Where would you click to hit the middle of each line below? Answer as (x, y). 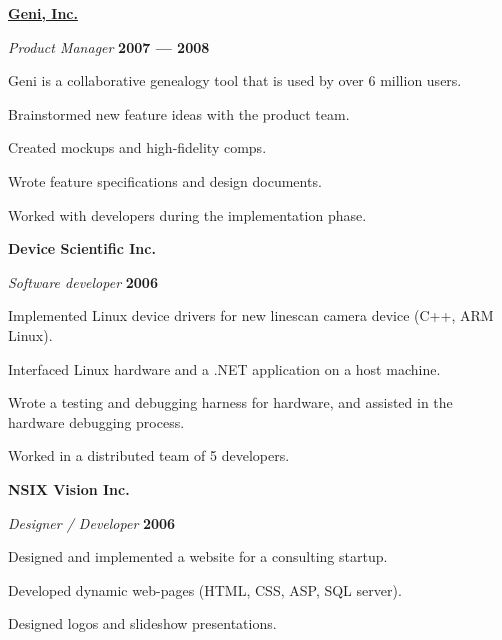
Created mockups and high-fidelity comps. (137, 147)
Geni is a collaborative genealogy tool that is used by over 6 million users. (235, 80)
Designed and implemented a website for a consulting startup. (198, 556)
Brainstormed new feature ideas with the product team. (179, 113)
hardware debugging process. (96, 421)
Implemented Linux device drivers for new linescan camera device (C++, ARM (251, 315)
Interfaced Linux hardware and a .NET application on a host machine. (224, 368)
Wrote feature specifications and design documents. (165, 180)
